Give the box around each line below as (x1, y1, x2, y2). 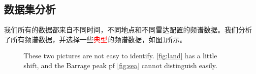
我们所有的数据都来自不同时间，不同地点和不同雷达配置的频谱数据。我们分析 (4, 25, 252, 35)
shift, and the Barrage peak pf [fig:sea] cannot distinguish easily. (24, 60, 218, 70)
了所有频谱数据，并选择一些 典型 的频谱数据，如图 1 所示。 (4, 34, 187, 44)
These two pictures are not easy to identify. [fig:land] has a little (24, 50, 217, 61)
